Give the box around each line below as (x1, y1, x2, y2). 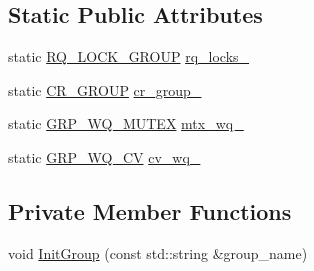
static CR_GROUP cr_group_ (8, 79, 202, 100)
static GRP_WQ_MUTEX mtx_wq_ (8, 113, 244, 134)
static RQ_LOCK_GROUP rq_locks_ (8, 46, 250, 67)
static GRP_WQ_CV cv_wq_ (8, 146, 201, 167)
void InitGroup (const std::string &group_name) (8, 242, 308, 263)
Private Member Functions (8, 195, 292, 226)
